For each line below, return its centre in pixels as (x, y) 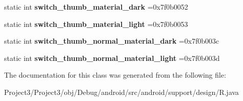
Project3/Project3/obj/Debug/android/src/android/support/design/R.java (121, 92)
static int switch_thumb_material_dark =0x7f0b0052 (96, 7)
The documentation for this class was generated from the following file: (115, 75)
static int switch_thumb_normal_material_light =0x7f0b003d (112, 58)
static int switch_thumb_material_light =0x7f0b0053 (96, 24)
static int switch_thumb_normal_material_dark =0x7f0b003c (112, 41)
